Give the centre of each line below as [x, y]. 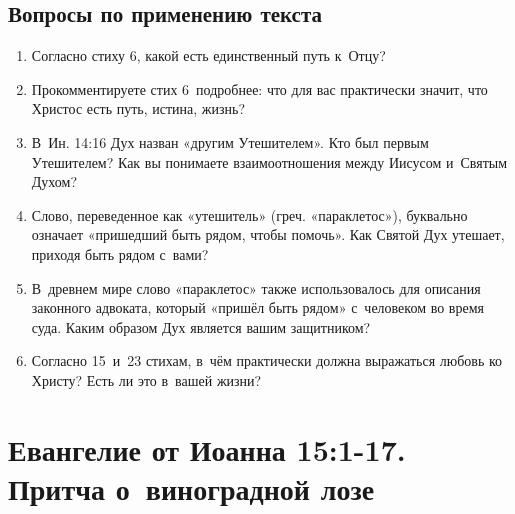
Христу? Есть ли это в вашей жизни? [146, 379]
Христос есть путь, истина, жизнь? [138, 108]
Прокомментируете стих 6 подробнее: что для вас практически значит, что [259, 88]
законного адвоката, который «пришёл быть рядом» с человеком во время [257, 307]
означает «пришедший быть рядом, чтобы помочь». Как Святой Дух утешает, [268, 234]
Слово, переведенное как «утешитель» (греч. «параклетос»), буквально [249, 214]
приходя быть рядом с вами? [120, 253]
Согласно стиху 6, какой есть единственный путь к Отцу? [208, 55]
